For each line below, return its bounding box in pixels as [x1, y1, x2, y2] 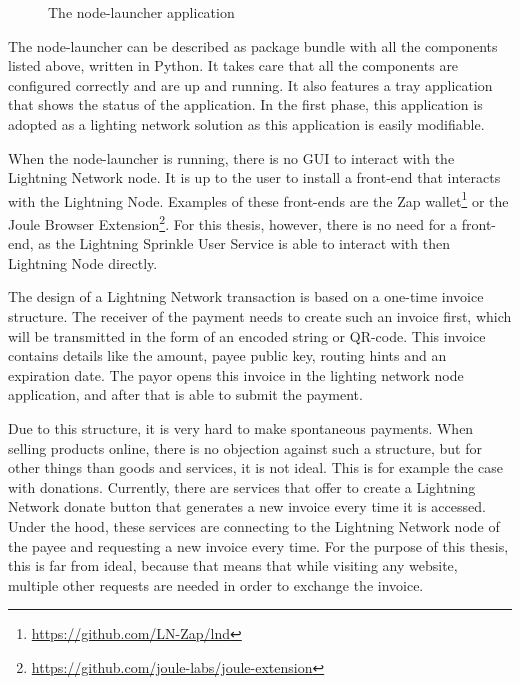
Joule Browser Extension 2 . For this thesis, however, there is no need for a [8, 211, 458, 234]
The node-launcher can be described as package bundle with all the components [8, 35, 498, 56]
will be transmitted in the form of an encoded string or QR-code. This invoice [8, 325, 486, 346]
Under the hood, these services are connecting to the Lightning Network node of [8, 515, 500, 536]
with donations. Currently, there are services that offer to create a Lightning [8, 476, 476, 497]
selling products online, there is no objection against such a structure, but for [8, 437, 482, 458]
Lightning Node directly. [8, 252, 158, 273]
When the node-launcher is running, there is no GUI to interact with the [8, 147, 455, 168]
